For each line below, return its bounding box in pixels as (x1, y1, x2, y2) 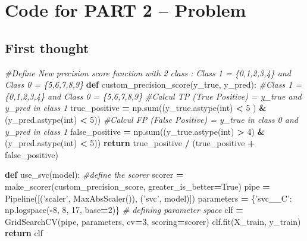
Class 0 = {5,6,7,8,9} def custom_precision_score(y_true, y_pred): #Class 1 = (5, 78, 302, 91)
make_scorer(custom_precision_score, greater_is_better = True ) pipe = (5, 180, 270, 192)
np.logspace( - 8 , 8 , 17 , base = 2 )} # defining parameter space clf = (5, 203, 243, 216)
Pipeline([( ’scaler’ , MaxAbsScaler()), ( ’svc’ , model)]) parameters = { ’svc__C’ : (5, 191, 292, 204)
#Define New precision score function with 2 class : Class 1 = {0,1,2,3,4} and (5, 66, 291, 79)
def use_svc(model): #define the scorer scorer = (5, 168, 184, 181)
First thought (5, 38, 89, 57)
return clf (5, 227, 43, 239)
